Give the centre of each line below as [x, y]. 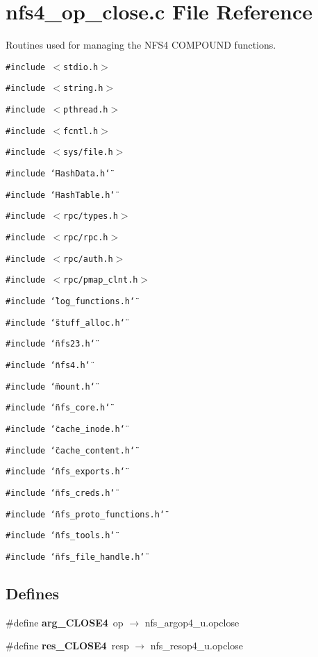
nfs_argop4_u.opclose [192, 622]
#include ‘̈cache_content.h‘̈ [70, 450]
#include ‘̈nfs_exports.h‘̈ [65, 472]
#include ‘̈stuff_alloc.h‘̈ [65, 323]
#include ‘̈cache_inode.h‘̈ [65, 429]
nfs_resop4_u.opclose [197, 646]
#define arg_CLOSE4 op [65, 622]
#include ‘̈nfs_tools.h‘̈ [60, 536]
